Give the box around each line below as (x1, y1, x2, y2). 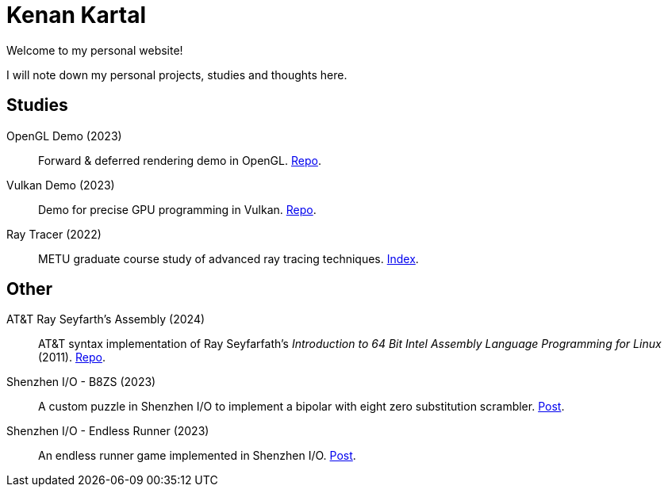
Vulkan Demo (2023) (6, 178, 115, 192)
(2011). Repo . (38, 350, 106, 365)
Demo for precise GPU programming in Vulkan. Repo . (38, 202, 317, 216)
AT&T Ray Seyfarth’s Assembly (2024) (6, 312, 205, 327)
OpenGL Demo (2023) (6, 128, 122, 143)
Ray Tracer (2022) (6, 227, 102, 241)
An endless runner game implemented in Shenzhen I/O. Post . (38, 449, 356, 463)
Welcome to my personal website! (6, 43, 183, 57)
